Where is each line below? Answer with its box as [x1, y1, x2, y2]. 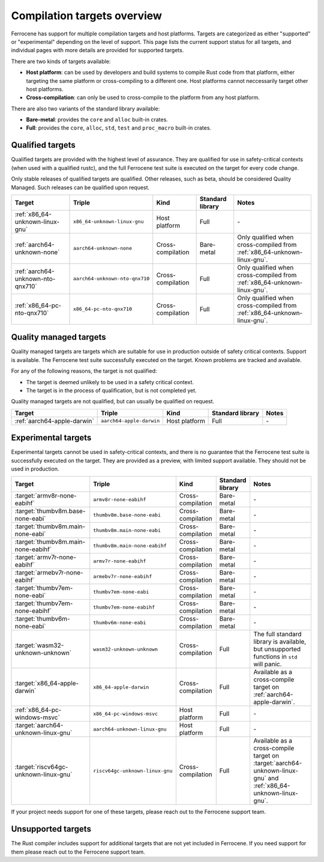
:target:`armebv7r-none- [14, 568, 83, 577]
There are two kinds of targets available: [11, 58, 111, 65]
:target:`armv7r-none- [14, 553, 76, 561]
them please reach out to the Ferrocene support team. [11, 848, 145, 855]
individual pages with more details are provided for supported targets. [11, 47, 184, 54]
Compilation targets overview [11, 9, 162, 22]
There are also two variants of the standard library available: [11, 105, 160, 112]
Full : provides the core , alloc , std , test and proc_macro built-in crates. [26, 124, 212, 131]
